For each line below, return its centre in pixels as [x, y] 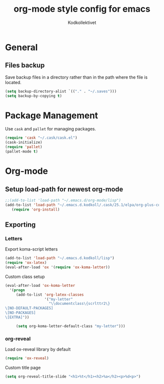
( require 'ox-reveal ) [27, 358]
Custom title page [23, 367]
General [21, 47]
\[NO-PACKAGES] [20, 313]
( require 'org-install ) [36, 209]
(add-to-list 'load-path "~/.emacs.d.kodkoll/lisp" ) [60, 258]
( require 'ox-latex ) [26, 263]
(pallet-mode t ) [21, 152]
